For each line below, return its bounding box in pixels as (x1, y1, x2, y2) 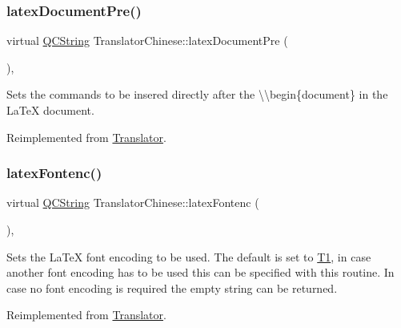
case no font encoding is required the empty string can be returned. (6, 279, 338, 296)
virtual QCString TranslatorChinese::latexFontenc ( (6, 194, 259, 211)
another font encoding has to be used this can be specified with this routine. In (6, 264, 395, 281)
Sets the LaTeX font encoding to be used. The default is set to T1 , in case (6, 248, 371, 265)
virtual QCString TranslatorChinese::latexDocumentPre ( (6, 32, 288, 49)
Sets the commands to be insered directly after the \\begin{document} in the (6, 86, 388, 103)
